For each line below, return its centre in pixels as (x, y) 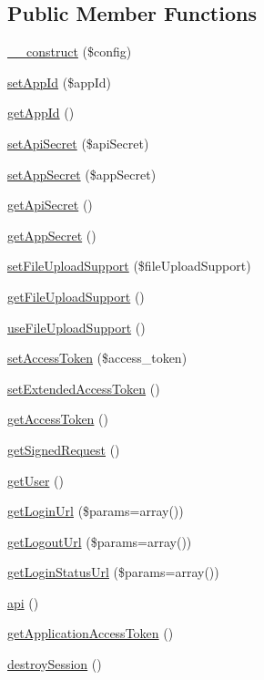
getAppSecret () (52, 235)
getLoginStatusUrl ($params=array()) (113, 572)
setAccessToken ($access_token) (97, 358)
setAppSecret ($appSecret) (82, 174)
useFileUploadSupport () (76, 327)
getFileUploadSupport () (76, 296)
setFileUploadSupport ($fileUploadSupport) (129, 266)
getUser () (36, 480)
